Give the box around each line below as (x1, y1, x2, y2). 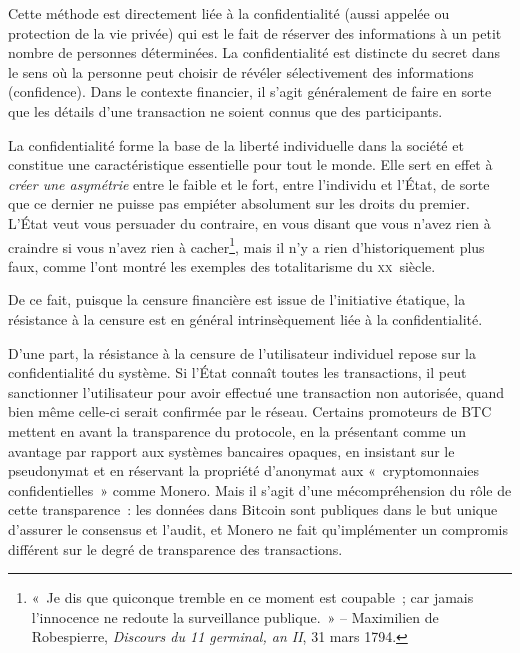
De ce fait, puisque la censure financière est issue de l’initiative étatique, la (8, 289, 466, 310)
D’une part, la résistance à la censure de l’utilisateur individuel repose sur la (8, 342, 476, 363)
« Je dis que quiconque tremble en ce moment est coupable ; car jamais (31, 587, 474, 608)
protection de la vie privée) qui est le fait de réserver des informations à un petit (8, 22, 502, 43)
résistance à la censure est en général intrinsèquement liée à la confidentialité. (8, 308, 483, 329)
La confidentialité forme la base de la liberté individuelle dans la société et (8, 134, 464, 155)
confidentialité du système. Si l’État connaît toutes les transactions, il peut (8, 362, 467, 383)
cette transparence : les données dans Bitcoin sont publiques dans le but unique (8, 499, 498, 520)
